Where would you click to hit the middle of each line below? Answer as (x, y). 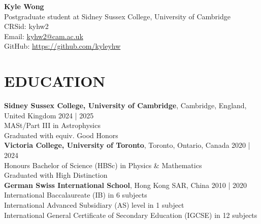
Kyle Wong (24, 6)
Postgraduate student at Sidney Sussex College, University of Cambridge (117, 16)
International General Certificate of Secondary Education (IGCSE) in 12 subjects (131, 215)
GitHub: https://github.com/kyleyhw (62, 46)
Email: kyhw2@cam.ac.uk (44, 36)
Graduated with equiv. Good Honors (61, 135)
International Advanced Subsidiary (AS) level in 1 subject (94, 205)
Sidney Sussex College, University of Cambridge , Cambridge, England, (125, 105)
